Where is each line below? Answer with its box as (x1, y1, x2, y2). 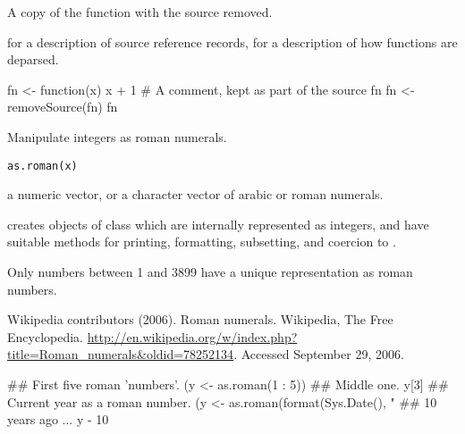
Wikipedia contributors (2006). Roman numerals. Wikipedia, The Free (7, 310, 393, 329)
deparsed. (7, 50, 59, 69)
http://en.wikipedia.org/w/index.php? (87, 327, 298, 346)
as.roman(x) (7, 159, 78, 172)
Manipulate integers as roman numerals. (7, 127, 227, 146)
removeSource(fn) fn (7, 97, 118, 116)
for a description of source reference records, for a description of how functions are (7, 32, 458, 51)
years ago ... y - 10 (7, 410, 109, 429)
